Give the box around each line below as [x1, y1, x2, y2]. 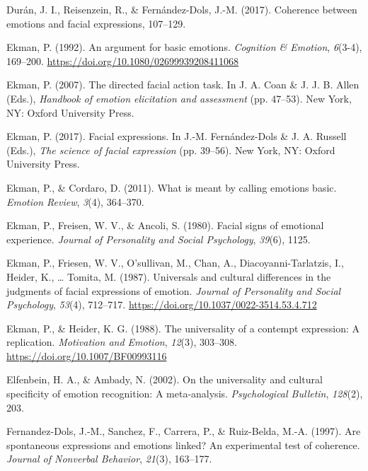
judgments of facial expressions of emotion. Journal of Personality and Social [6, 283, 341, 298]
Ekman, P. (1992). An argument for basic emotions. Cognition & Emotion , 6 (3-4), [6, 40, 362, 54]
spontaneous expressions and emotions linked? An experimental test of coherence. [6, 437, 360, 452]
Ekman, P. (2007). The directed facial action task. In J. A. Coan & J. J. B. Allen [6, 77, 360, 92]
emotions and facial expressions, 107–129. [6, 16, 186, 30]
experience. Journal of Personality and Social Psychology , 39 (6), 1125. [6, 231, 311, 246]
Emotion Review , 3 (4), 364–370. [6, 194, 144, 209]
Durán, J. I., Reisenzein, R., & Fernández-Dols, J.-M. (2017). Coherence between [6, 2, 357, 16]
